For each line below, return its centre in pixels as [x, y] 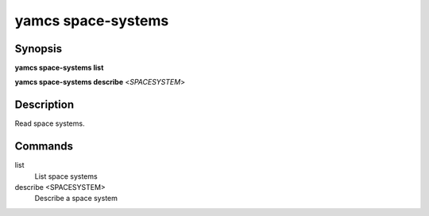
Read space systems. [50, 123]
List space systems [66, 176]
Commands [44, 146]
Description [44, 105]
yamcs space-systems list [59, 68]
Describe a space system [76, 199]
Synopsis [39, 49]
